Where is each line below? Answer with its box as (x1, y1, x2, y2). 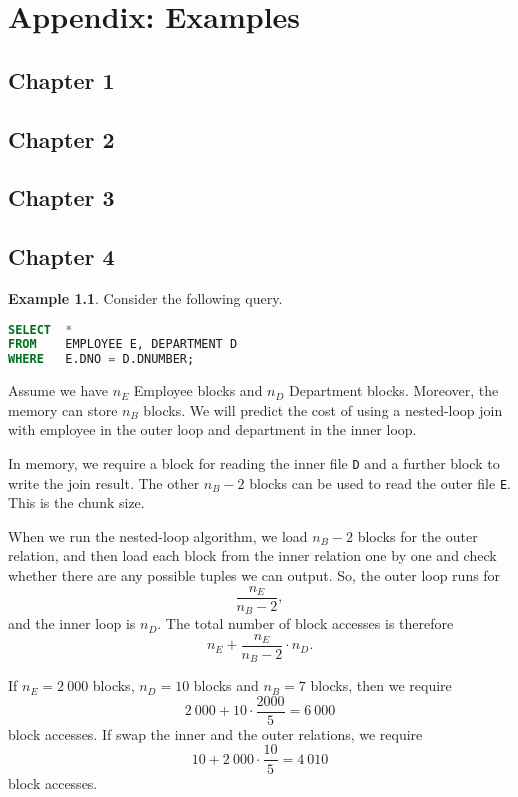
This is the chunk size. (8, 492, 145, 513)
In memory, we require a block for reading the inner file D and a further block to (8, 452, 500, 473)
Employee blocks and (133, 380, 263, 401)
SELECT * (8, 322, 73, 337)
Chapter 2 (8, 123, 115, 154)
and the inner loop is (8, 613, 136, 634)
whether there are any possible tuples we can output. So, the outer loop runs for (8, 565, 501, 586)
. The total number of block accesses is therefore (157, 613, 454, 634)
